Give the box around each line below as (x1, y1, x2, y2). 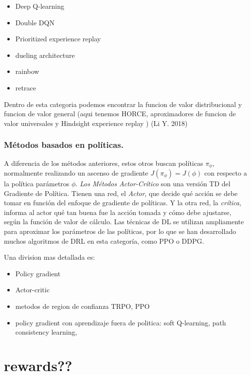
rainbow (15, 66, 39, 76)
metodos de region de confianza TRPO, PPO (15, 301, 150, 311)
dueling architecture (15, 50, 75, 60)
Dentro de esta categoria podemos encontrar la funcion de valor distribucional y (4, 99, 242, 109)
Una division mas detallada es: (4, 252, 95, 262)
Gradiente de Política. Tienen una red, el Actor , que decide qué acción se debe (4, 188, 238, 198)
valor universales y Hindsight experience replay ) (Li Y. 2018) (4, 118, 188, 128)
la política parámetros (4, 179, 70, 189)
